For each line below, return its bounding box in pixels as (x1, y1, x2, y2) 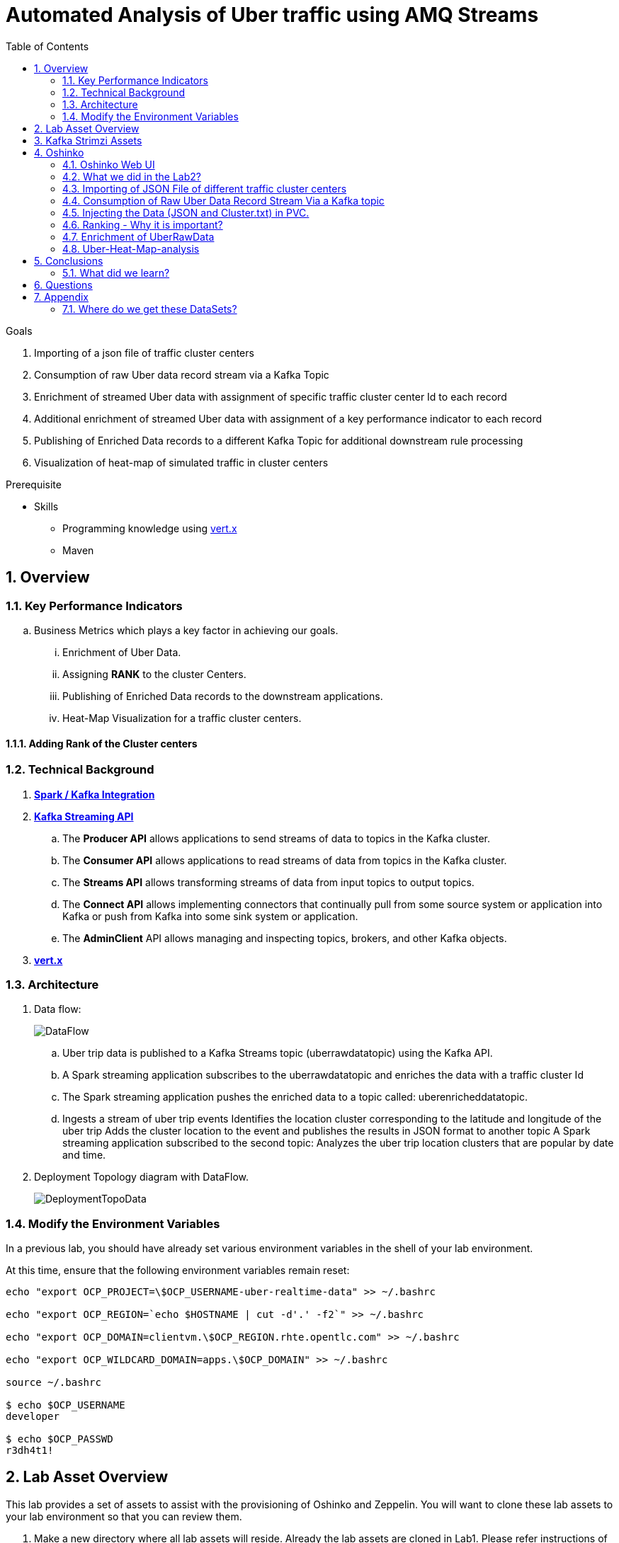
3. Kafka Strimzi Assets (34, 134, 142, 147)
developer (6, 1411, 59, 1423)
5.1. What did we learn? (62, 266, 170, 279)
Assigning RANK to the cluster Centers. (62, 667, 246, 680)
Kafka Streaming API (34, 810, 134, 822)
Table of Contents (6, 40, 89, 52)
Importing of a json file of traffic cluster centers (34, 346, 254, 359)
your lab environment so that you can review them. (6, 1510, 242, 1522)
